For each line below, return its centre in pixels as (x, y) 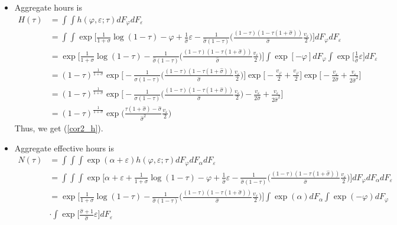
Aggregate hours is (48, 7)
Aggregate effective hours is (64, 148)
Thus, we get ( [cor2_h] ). (59, 128)
